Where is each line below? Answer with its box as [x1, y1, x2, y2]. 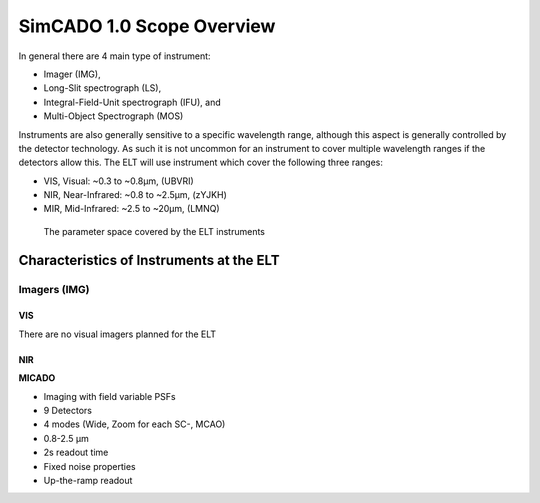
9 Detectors [43, 404, 92, 416]
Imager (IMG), [43, 68, 101, 80]
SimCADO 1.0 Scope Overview [18, 15, 276, 37]
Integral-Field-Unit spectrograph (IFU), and [43, 96, 221, 108]
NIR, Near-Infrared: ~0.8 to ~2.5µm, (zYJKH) [43, 189, 227, 201]
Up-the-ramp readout [43, 474, 133, 486]
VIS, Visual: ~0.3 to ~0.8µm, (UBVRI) [43, 175, 194, 187]
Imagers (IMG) [18, 282, 90, 296]
